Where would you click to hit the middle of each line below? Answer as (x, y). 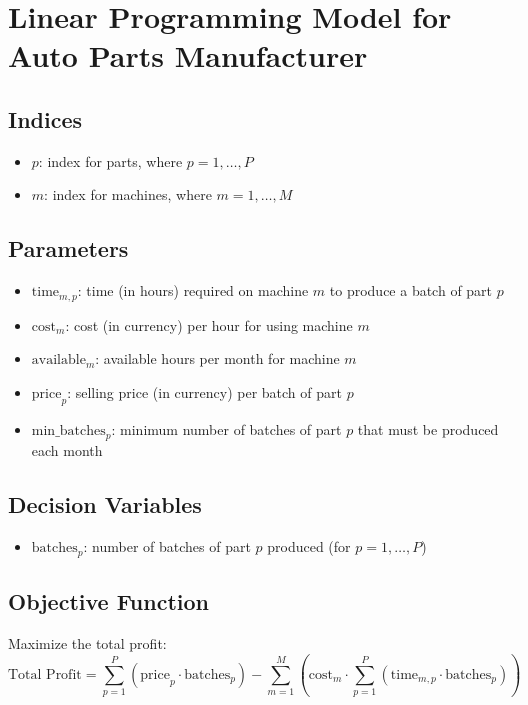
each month (67, 450)
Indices (45, 118)
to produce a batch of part (411, 290)
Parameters (68, 248)
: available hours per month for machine (217, 358)
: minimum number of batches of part (226, 428)
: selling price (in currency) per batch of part (204, 391)
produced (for (309, 546)
